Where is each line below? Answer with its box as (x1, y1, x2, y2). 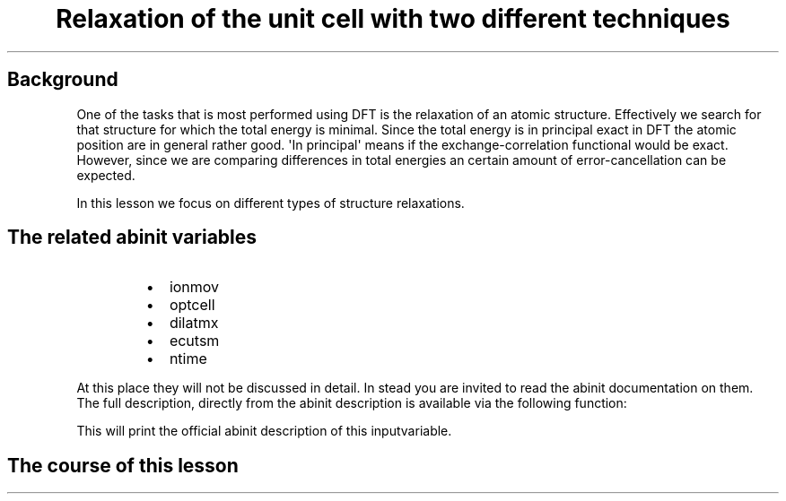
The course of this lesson (7, 453, 239, 477)
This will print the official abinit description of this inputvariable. (76, 423, 452, 439)
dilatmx (169, 314, 219, 333)
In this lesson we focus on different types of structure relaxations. (76, 194, 465, 211)
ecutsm (169, 332, 220, 350)
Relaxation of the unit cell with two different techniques (56, 4, 730, 34)
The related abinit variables (7, 226, 258, 249)
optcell (169, 296, 215, 315)
